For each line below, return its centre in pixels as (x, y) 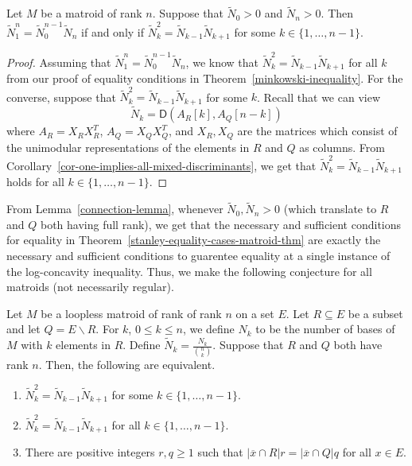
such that (220, 452)
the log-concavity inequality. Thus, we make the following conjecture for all (189, 271)
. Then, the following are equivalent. (127, 365)
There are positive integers (90, 452)
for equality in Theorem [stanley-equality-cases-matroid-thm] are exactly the (194, 240)
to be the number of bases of (325, 329)
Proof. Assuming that (59, 62)
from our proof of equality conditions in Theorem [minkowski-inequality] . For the (205, 78)
